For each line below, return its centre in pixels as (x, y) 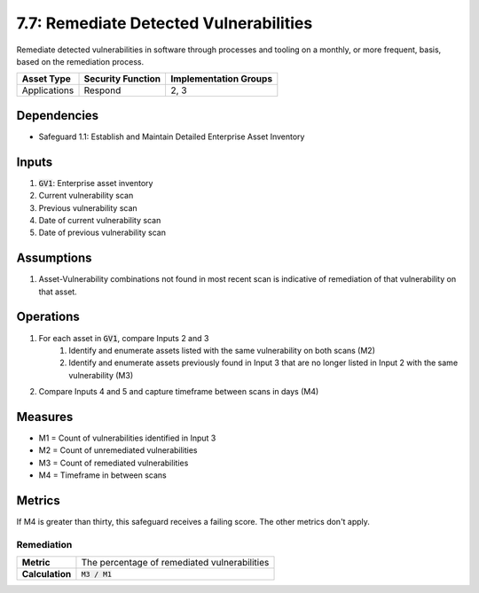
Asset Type (46, 79)
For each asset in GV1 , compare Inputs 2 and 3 (124, 338)
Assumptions (54, 258)
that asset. (58, 292)
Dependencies (58, 115)
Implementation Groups (222, 79)
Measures (45, 417)
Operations (48, 317)
